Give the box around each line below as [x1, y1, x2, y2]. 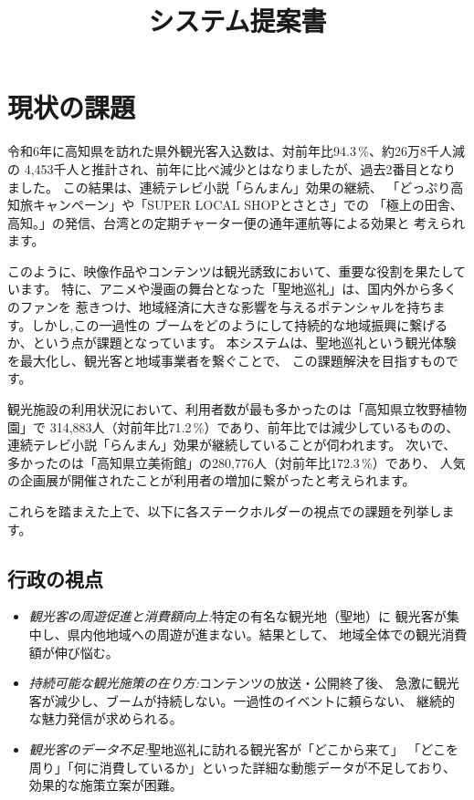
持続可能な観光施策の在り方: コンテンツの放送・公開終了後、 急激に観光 [28, 673, 459, 692]
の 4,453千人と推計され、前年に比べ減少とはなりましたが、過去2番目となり [7, 159, 456, 178]
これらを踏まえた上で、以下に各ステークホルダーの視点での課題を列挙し [7, 502, 442, 520]
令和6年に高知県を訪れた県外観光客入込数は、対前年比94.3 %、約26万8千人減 [7, 141, 465, 161]
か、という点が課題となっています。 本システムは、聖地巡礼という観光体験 [7, 333, 457, 352]
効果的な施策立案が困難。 [28, 775, 183, 795]
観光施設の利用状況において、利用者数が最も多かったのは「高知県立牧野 [7, 400, 441, 419]
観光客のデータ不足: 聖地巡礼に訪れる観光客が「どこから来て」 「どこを [28, 739, 458, 758]
